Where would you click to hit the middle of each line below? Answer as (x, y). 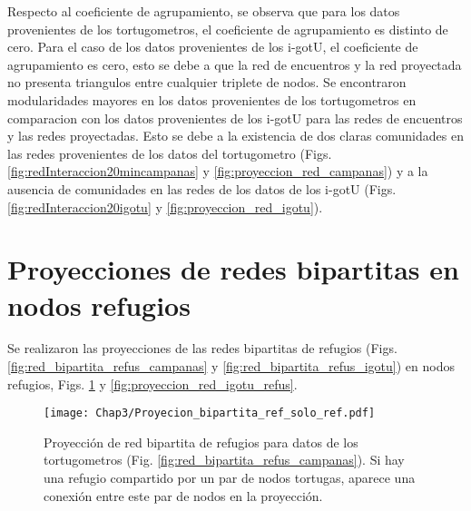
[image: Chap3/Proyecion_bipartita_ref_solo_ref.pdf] (210, 413)
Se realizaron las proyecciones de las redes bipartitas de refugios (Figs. (202, 348)
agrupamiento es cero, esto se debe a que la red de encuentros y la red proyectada (235, 64)
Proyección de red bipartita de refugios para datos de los (201, 442)
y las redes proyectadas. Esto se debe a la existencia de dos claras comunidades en (235, 136)
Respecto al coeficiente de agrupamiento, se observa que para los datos (204, 11)
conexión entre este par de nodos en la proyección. (183, 495)
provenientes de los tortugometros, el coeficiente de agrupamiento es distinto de (228, 29)
